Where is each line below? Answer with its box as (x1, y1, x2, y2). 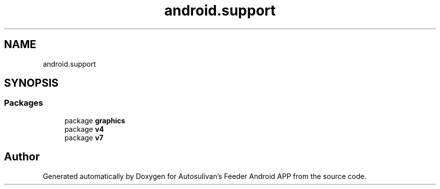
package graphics (64, 116, 126, 125)
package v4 (64, 124, 104, 133)
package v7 (64, 133, 103, 142)
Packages (4, 98, 43, 108)
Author (4, 150, 40, 163)
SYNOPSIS (4, 77, 59, 90)
